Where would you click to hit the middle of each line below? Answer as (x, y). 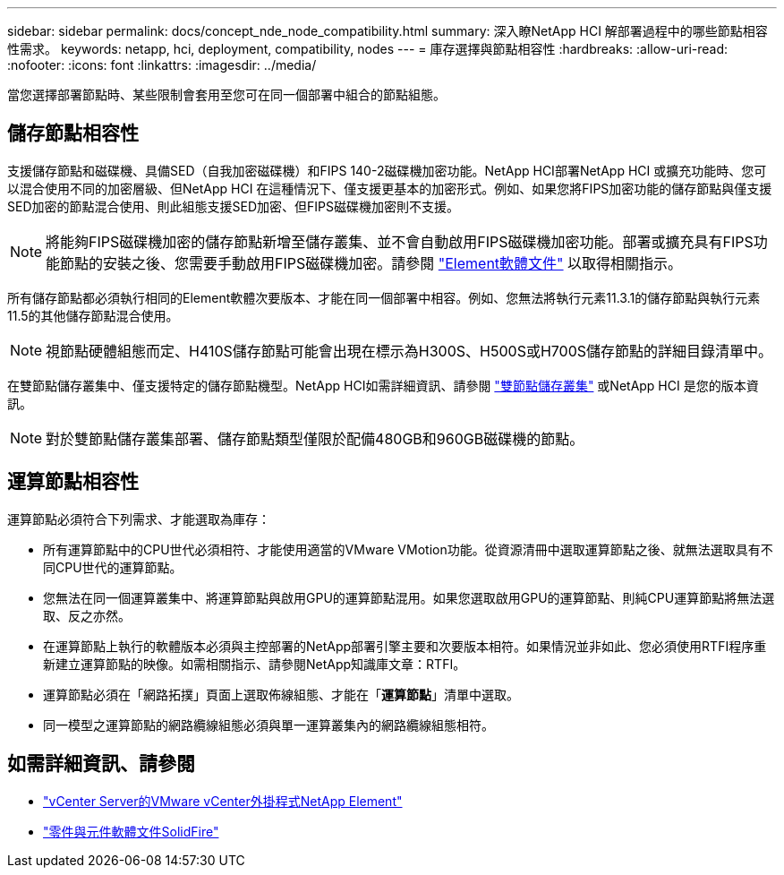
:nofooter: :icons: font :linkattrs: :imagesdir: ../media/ (162, 65)
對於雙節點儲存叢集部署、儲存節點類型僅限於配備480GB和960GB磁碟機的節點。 (315, 438)
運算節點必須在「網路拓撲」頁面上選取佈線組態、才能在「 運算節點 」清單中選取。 (281, 694)
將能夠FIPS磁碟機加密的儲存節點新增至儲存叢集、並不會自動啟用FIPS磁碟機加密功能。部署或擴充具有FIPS (400, 241)
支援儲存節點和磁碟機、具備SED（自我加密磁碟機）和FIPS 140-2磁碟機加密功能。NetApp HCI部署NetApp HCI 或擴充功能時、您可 (387, 170)
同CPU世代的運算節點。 (113, 567)
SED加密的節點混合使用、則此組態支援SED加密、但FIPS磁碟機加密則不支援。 (233, 206)
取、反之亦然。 (87, 615)
